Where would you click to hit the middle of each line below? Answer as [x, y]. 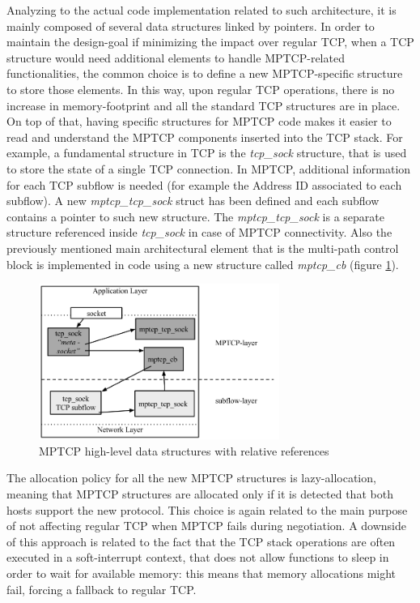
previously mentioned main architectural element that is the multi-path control [203, 248]
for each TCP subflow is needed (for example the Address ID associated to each [204, 184]
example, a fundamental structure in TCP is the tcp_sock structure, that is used [207, 153]
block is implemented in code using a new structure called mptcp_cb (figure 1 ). [203, 264]
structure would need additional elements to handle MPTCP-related [176, 57]
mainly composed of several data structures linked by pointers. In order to [191, 26]
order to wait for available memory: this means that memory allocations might [202, 573]
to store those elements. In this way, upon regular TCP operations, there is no [201, 89]
